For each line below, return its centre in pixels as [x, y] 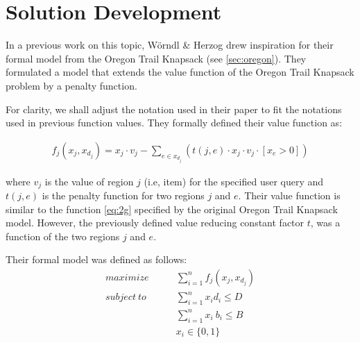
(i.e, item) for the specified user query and [234, 181]
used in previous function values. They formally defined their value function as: [174, 123]
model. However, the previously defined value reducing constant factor [155, 223]
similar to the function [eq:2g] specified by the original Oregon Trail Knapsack [172, 209]
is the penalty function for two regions [123, 195]
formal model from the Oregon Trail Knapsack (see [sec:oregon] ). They [156, 58]
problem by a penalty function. [71, 85]
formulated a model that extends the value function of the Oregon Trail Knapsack [180, 72]
